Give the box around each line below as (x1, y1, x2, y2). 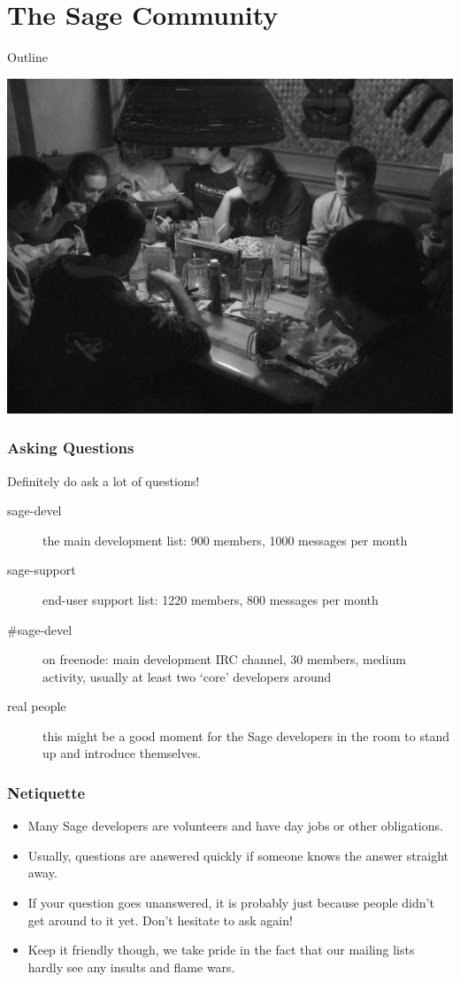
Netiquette (7, 781, 86, 803)
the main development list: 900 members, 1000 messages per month (42, 530, 408, 549)
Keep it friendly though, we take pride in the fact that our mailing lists (27, 940, 415, 959)
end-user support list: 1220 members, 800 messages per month (42, 590, 379, 608)
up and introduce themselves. (42, 744, 202, 762)
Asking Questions (7, 437, 134, 459)
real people (7, 697, 66, 715)
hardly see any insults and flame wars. (27, 957, 235, 976)
